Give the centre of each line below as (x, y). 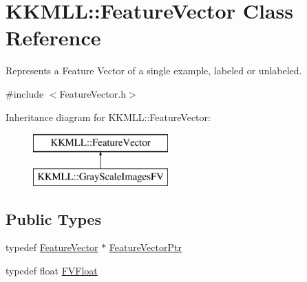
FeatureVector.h (93, 93)
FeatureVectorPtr (145, 247)
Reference (53, 37)
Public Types (54, 218)
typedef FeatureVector (52, 247)
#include (25, 93)
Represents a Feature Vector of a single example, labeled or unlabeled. (154, 70)
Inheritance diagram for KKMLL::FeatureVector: (108, 117)
